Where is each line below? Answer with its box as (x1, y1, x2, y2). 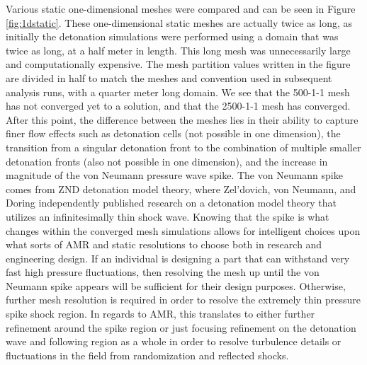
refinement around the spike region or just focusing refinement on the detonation (6, 320, 356, 335)
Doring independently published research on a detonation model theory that (6, 195, 337, 210)
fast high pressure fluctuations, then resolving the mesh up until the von (6, 265, 320, 279)
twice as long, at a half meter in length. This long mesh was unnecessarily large (6, 42, 351, 57)
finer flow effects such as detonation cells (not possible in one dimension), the (6, 126, 341, 141)
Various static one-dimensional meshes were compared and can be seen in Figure (6, 1, 356, 16)
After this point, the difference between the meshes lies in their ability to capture (6, 112, 358, 127)
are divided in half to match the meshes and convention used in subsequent (6, 70, 332, 85)
